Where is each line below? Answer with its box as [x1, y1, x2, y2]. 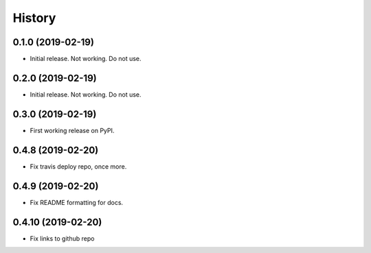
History [12, 10, 56, 25]
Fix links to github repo [30, 234, 95, 243]
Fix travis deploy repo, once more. [30, 162, 127, 171]
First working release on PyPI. [30, 126, 115, 134]
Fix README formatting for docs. [30, 198, 124, 206]
